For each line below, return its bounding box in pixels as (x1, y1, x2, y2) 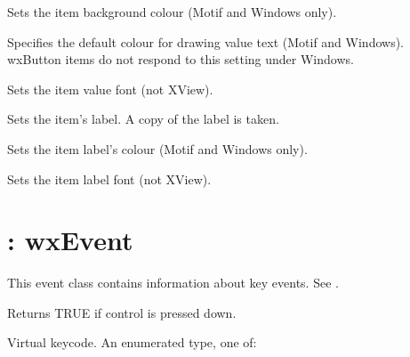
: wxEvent (7, 222, 133, 258)
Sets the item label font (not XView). (7, 169, 212, 188)
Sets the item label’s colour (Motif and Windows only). (7, 139, 308, 158)
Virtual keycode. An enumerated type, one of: (7, 333, 257, 352)
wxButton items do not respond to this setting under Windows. (7, 50, 354, 69)
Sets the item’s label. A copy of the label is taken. (7, 110, 279, 128)
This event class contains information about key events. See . (7, 273, 339, 292)
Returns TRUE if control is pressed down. (7, 303, 237, 321)
